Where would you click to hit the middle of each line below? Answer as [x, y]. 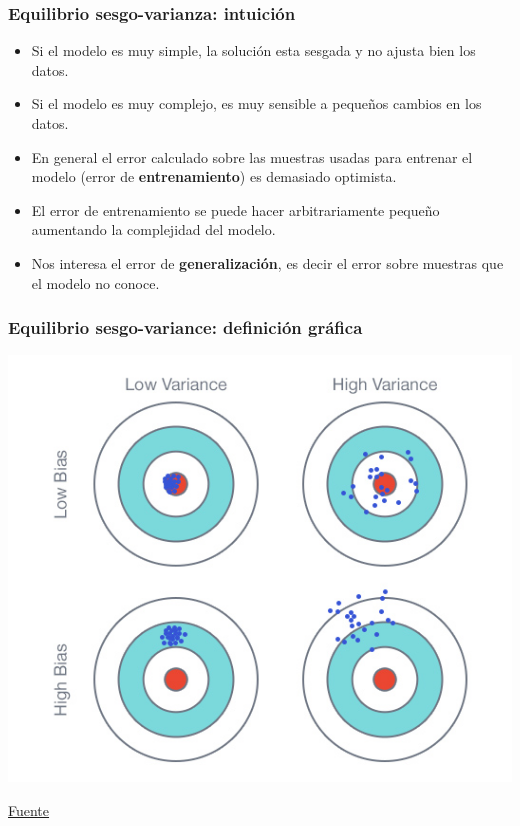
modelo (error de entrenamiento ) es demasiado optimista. [214, 176]
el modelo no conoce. [95, 282]
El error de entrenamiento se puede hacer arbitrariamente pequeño [235, 209]
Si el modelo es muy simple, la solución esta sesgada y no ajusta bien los [253, 50]
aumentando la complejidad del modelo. [153, 229]
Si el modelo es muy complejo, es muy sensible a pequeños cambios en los [256, 103]
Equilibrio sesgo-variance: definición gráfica [185, 327]
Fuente [29, 810]
